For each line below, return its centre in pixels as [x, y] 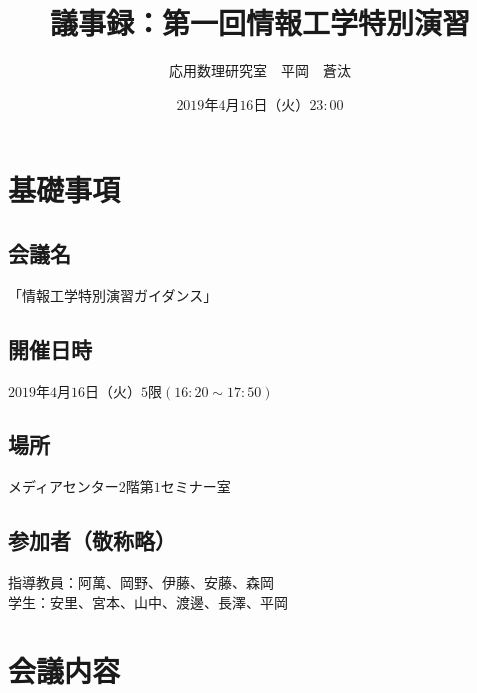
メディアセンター [63, 486]
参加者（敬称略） [92, 540]
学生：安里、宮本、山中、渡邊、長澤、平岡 [148, 601]
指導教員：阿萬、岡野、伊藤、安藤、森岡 [141, 582]
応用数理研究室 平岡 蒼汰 [260, 70]
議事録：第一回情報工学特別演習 [259, 22]
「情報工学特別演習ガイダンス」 [113, 294]
